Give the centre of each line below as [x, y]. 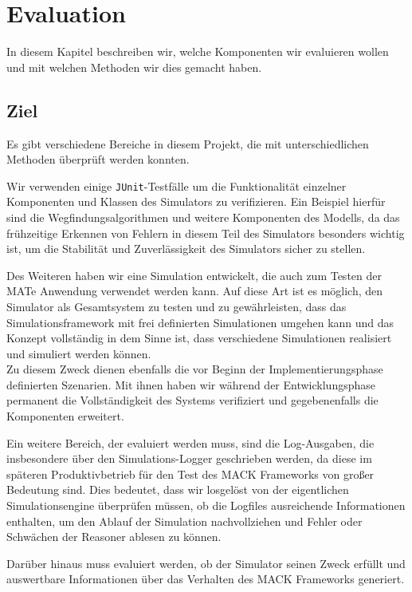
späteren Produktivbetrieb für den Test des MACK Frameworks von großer [190, 474]
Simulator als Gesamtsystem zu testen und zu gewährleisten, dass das [177, 306]
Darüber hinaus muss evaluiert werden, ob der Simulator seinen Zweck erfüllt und [206, 563]
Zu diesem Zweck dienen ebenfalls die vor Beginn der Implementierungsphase [195, 369]
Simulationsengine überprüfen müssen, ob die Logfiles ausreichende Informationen [206, 505]
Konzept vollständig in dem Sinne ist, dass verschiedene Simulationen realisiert [199, 338]
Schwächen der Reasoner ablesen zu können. [114, 537]
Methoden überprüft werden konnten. [98, 159]
